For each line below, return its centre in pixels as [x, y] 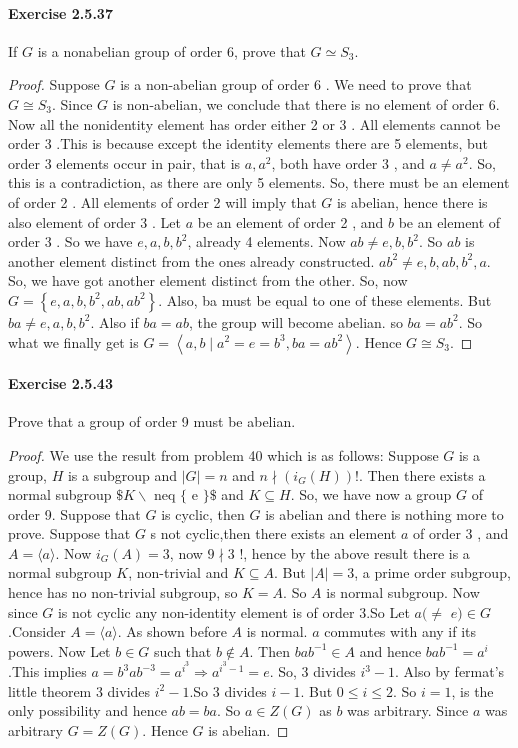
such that [183, 650]
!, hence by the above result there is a [354, 552]
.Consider [37, 631]
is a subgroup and [122, 474]
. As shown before [172, 631]
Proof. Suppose [54, 84]
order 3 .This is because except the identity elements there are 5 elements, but [248, 143]
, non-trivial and [178, 572]
